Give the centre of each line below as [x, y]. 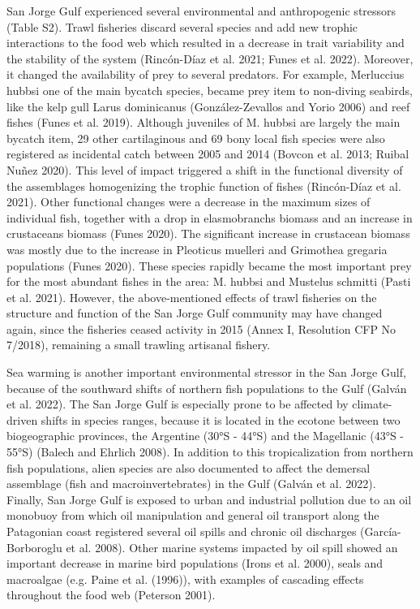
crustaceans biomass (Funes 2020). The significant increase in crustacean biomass [208, 233]
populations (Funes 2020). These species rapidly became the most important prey [209, 265]
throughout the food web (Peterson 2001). [111, 595]
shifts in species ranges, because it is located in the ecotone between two [221, 419]
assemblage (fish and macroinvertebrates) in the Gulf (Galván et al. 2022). [191, 484]
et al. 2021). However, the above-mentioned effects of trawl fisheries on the [192, 297]
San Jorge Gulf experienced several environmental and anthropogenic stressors [201, 11]
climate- [372, 404]
